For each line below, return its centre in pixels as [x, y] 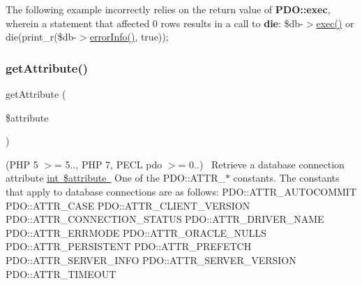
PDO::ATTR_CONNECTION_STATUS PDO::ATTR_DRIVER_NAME [165, 219]
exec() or [335, 23]
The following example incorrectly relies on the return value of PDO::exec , [168, 9]
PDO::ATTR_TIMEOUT [61, 273]
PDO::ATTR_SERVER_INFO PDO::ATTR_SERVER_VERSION [151, 260]
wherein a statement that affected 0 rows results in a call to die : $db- [154, 23]
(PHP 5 [22, 164]
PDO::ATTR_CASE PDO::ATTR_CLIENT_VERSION [128, 205]
